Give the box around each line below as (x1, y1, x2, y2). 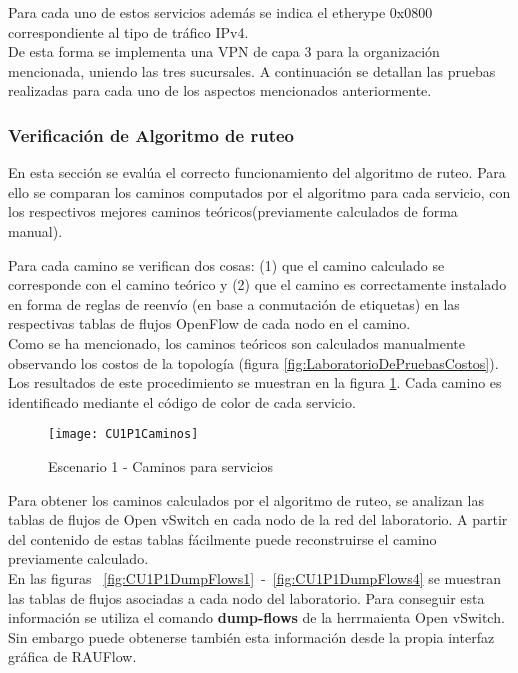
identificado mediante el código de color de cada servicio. (8, 391, 356, 412)
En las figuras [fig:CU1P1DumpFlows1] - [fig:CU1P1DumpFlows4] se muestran (8, 567, 502, 588)
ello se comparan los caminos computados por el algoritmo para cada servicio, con (8, 181, 511, 202)
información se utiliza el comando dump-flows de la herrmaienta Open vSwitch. (8, 607, 505, 628)
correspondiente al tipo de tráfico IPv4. (8, 21, 249, 42)
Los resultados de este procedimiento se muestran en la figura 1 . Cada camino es (8, 372, 502, 393)
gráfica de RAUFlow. (8, 646, 137, 667)
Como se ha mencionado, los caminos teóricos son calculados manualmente (8, 332, 465, 353)
